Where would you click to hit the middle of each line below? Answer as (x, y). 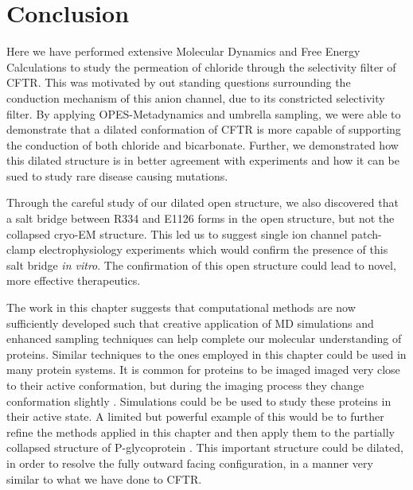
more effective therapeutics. (74, 280)
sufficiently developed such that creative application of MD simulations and (190, 323)
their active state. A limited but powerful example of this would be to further (195, 416)
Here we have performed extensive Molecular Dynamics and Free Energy (183, 51)
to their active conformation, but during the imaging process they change (185, 385)
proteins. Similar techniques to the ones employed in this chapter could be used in (206, 354)
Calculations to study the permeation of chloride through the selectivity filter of (201, 66)
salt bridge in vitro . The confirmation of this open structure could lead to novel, (201, 264)
